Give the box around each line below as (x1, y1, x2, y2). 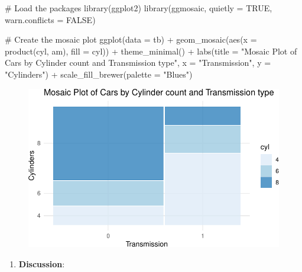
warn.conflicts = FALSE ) (5, 13, 96, 25)
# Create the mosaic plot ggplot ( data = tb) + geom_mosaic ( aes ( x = (5, 33, 257, 46)
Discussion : (18, 257, 65, 270)
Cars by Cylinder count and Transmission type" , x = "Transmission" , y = (5, 56, 271, 69)
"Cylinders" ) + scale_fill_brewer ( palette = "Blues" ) (5, 68, 193, 80)
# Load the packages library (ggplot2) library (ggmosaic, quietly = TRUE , (5, 2, 272, 14)
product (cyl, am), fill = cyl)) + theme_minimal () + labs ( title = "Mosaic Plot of (5, 44, 297, 57)
